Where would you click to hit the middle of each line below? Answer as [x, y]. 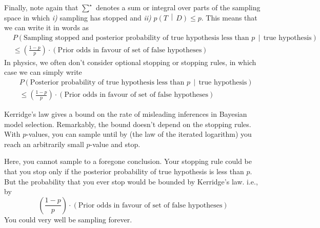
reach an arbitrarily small [44, 144]
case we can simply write [43, 72]
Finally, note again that [41, 7]
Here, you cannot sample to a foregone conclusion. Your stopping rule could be [128, 161]
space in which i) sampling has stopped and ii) [78, 17]
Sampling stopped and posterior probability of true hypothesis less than [136, 38]
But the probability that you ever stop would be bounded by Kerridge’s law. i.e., [131, 181]
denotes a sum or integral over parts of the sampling [178, 7]
